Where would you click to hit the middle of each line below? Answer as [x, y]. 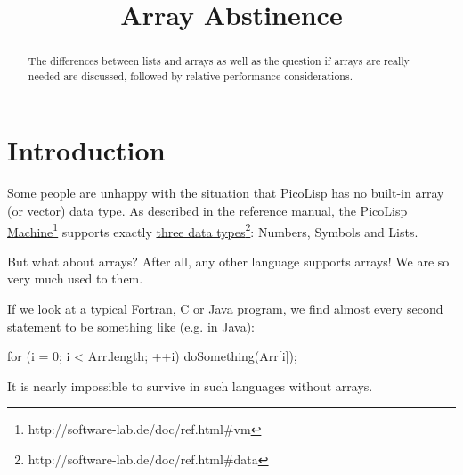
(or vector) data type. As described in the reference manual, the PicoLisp [207, 211]
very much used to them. [75, 278]
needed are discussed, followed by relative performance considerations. [190, 75]
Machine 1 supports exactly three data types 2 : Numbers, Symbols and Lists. [213, 230]
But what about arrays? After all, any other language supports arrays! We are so [228, 261]
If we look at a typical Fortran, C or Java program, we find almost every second [225, 309]
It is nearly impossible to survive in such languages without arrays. [190, 385]
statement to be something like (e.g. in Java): [131, 326]
